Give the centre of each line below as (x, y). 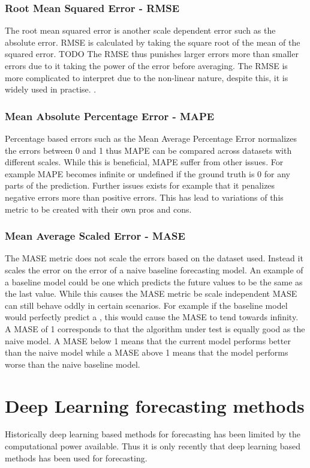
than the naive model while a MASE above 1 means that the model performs (147, 352)
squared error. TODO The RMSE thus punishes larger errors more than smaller (152, 54)
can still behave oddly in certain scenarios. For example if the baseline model (146, 305)
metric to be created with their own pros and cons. (98, 209)
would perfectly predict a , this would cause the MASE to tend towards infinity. (152, 317)
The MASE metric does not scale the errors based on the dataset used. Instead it (154, 258)
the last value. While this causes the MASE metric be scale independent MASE (151, 293)
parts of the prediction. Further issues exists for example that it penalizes (140, 185)
